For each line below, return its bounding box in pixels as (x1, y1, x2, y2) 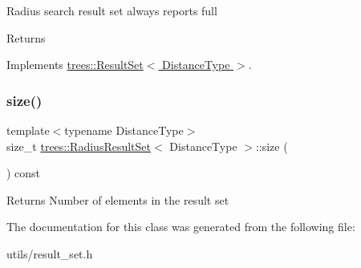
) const (6, 164, 41, 181)
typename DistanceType (64, 122, 184, 138)
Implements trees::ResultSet (6, 56, 144, 73)
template (6, 122, 50, 138)
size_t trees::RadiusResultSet (6, 137, 152, 154)
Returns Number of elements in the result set (6, 191, 229, 208)
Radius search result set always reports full (6, 2, 217, 18)
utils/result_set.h (6, 245, 93, 262)
